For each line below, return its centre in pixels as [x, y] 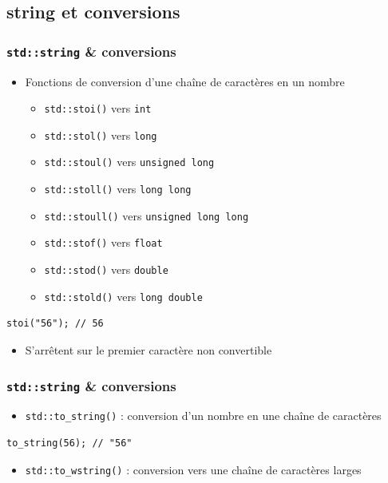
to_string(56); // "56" [69, 443]
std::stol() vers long [101, 135]
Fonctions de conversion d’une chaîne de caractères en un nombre [185, 81]
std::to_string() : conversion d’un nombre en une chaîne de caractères [203, 416]
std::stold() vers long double [123, 296]
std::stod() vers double [106, 269]
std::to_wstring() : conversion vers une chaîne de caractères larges [193, 469]
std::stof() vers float [103, 242]
